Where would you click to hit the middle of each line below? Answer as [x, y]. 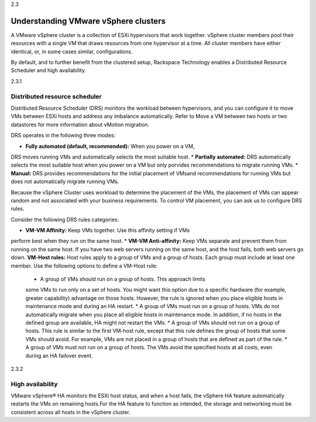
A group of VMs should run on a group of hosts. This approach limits [123, 279]
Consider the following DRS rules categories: [65, 220]
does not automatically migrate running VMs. [65, 181]
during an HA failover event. [59, 356]
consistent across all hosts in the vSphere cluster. [71, 412]
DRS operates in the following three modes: [63, 136]
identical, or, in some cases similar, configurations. [72, 51]
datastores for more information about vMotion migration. [80, 124]
